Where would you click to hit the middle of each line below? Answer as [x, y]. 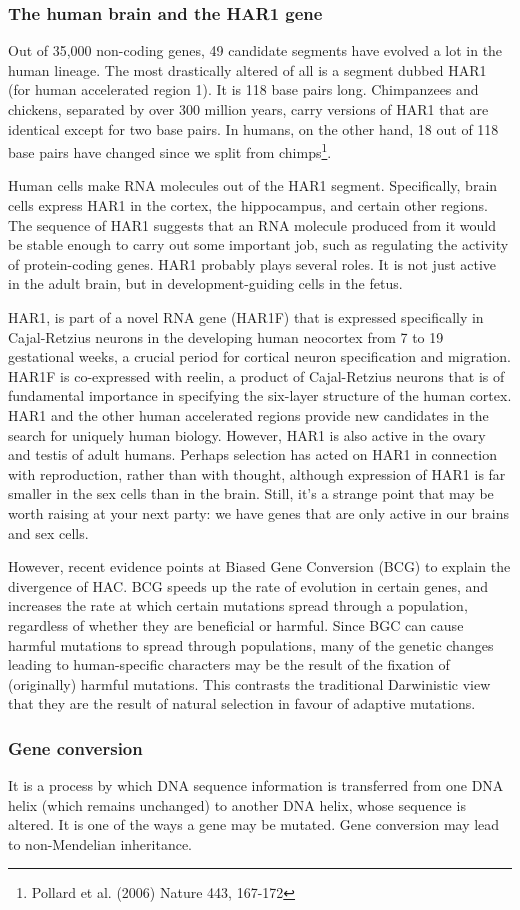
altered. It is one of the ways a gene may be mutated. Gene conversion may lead [254, 824]
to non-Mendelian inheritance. [100, 843]
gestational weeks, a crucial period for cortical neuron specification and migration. [259, 356]
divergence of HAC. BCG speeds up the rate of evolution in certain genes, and [248, 585]
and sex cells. [48, 532]
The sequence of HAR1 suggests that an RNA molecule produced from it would [252, 224]
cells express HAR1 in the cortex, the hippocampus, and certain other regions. [248, 205]
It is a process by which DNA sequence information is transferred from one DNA [256, 785]
